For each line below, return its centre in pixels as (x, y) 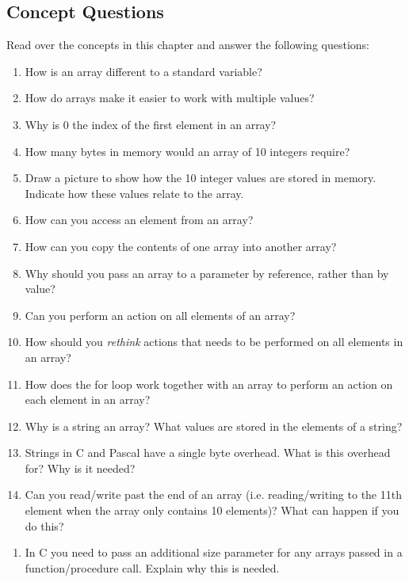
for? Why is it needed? (80, 468)
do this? (44, 525)
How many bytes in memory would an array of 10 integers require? (187, 151)
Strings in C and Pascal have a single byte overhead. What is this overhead (208, 453)
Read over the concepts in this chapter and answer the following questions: (188, 45)
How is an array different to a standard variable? (143, 71)
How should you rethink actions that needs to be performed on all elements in (214, 342)
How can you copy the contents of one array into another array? (181, 246)
